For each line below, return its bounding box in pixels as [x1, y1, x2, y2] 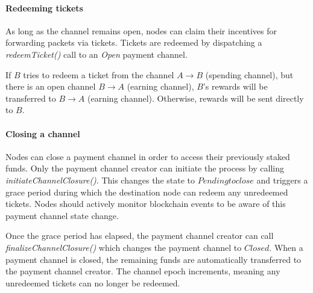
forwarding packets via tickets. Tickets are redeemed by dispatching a [5, 36, 262, 49]
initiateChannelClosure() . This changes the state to [5, 173, 195, 186]
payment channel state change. [5, 209, 119, 221]
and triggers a [256, 173, 308, 186]
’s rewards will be [203, 80, 268, 93]
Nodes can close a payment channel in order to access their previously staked [5, 150, 290, 162]
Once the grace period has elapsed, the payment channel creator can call [5, 229, 274, 242]
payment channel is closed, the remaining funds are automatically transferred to [5, 253, 302, 265]
